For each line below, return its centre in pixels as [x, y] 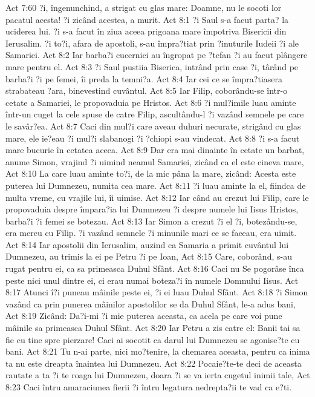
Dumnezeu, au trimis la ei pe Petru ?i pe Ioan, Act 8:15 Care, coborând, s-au [149, 256]
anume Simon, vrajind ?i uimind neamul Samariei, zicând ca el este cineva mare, [155, 161]
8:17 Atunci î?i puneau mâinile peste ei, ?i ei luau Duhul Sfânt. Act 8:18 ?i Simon [157, 292]
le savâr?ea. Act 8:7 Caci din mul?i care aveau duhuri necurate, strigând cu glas [153, 126]
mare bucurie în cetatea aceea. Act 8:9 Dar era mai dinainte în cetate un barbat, [155, 150]
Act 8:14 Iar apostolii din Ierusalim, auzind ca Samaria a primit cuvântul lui [147, 244]
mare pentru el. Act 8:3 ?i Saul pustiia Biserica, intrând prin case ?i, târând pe [152, 66]
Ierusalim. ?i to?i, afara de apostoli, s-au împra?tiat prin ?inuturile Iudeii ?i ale [152, 43]
